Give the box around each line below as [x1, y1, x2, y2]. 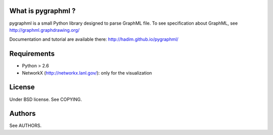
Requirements [9, 49, 55, 58]
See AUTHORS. [9, 122, 42, 128]
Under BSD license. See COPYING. [9, 96, 82, 102]
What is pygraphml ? [9, 7, 76, 15]
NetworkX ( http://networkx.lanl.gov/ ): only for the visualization [22, 70, 152, 76]
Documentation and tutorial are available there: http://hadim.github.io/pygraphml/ [9, 36, 179, 42]
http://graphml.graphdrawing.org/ [9, 27, 80, 33]
